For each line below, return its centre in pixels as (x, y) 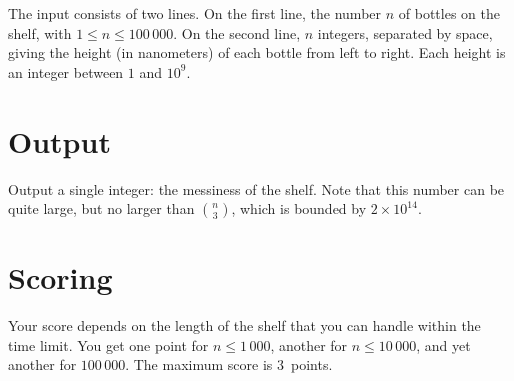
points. (311, 364)
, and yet (443, 344)
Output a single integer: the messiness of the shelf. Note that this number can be (256, 188)
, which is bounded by (299, 208)
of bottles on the (449, 13)
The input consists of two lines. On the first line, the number (195, 13)
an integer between (66, 71)
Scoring (60, 277)
